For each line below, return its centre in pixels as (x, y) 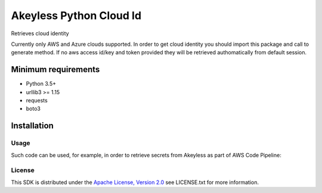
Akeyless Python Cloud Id (76, 15)
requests (37, 101)
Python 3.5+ (41, 84)
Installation (32, 126)
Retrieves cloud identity (40, 33)
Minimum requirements (55, 69)
